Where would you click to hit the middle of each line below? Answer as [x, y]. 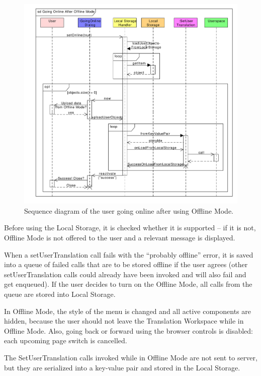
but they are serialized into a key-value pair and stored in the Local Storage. [122, 367]
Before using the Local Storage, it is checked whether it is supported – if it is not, [130, 228]
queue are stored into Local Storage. [60, 294]
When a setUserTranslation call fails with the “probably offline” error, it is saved [129, 254]
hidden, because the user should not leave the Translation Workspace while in [124, 321]
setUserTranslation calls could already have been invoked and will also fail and [125, 274]
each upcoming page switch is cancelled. [66, 340]
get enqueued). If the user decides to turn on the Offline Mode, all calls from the [128, 284]
